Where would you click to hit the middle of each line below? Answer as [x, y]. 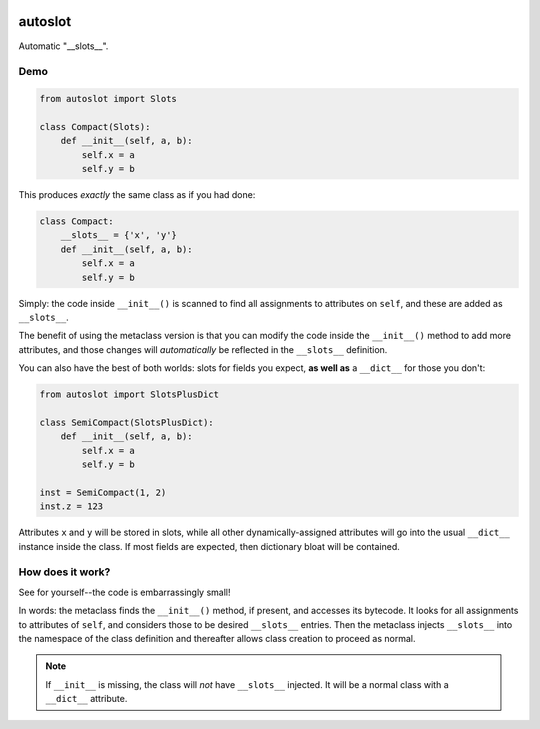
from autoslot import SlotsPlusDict [129, 394]
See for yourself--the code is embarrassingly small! [124, 592]
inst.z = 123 [71, 506]
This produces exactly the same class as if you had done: [137, 194]
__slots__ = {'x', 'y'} [118, 235]
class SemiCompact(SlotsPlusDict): [126, 422]
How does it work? [64, 572]
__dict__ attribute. [86, 699]
